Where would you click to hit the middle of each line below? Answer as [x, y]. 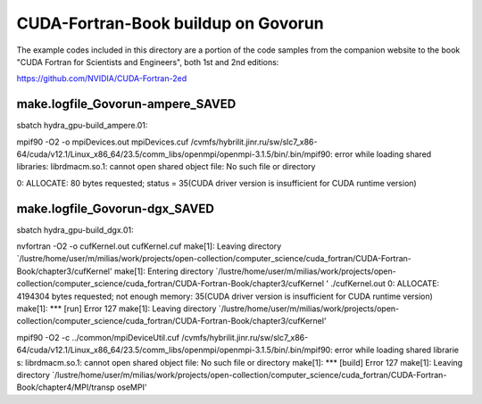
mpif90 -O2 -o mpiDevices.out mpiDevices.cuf [103, 142]
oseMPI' [132, 387]
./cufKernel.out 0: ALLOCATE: [385, 284]
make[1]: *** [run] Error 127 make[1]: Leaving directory [116, 309]
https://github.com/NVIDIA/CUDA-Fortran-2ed [102, 78]
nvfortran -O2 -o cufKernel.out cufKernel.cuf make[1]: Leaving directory [149, 246]
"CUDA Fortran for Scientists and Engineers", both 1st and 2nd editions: [148, 62]
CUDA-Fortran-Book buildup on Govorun [170, 23]
